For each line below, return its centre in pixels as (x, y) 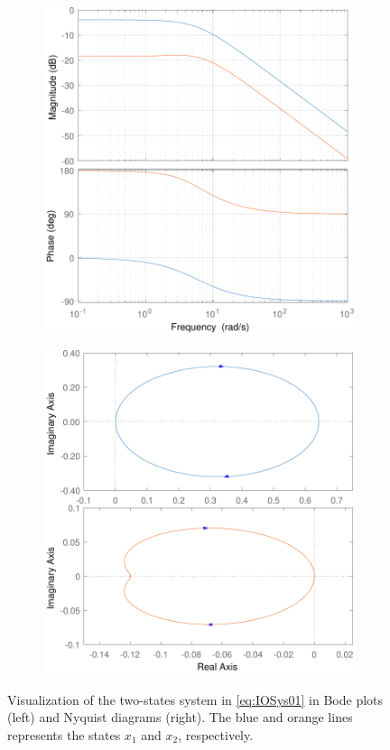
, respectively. (216, 734)
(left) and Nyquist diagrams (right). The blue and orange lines (180, 717)
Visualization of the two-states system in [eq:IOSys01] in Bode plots (195, 699)
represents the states (64, 734)
